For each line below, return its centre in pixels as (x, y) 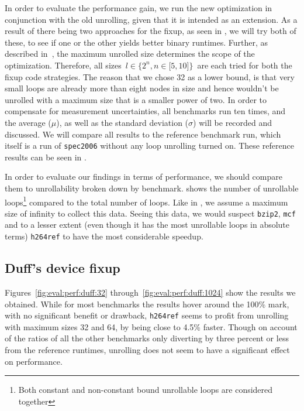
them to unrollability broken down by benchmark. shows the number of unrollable (152, 188)
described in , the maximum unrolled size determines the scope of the (130, 54)
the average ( (28, 122)
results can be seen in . (46, 157)
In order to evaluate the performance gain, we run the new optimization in (139, 8)
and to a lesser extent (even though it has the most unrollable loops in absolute (147, 225)
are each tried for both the (245, 65)
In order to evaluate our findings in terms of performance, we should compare (144, 177)
